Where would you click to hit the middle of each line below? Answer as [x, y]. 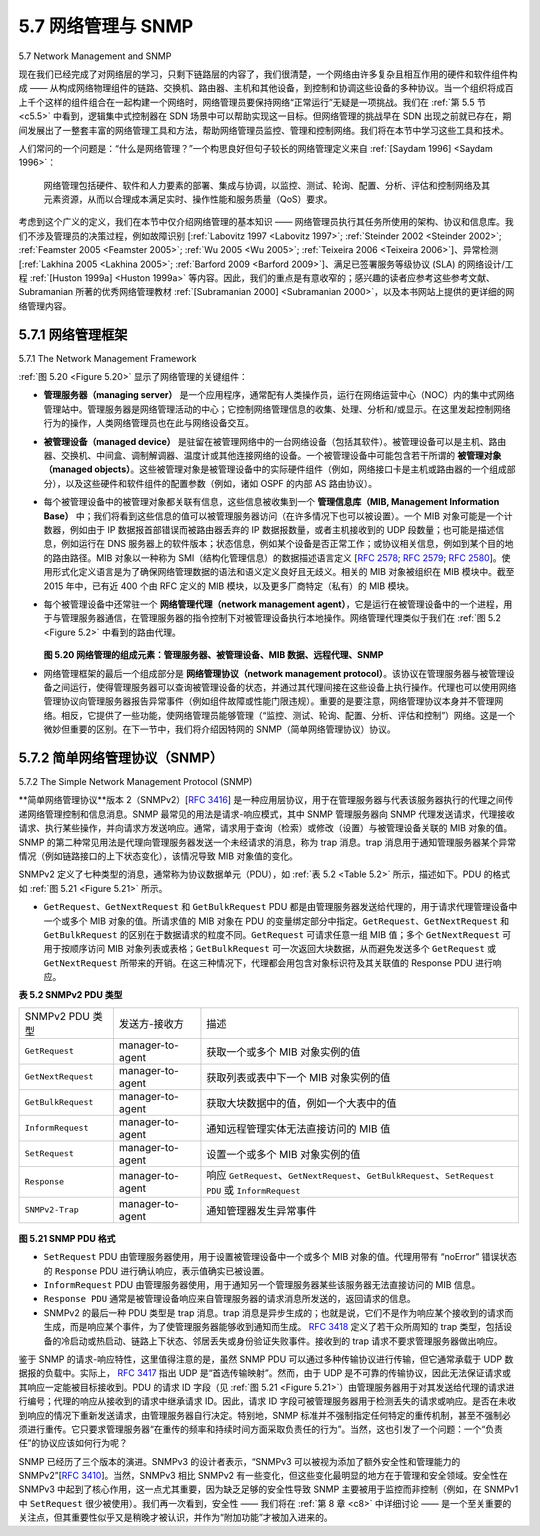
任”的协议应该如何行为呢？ [73, 1443]
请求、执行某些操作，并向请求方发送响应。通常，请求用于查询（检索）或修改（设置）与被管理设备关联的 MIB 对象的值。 [265, 828]
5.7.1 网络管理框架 [73, 334]
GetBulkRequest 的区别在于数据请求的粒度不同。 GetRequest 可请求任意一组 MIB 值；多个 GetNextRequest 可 [277, 934]
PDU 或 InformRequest [253, 1190]
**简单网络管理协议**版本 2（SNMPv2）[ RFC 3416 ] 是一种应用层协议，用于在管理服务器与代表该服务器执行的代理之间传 [266, 800]
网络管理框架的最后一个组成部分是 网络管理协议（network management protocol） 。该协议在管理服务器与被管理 [275, 673]
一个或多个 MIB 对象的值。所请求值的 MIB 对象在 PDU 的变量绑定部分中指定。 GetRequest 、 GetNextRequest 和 [276, 921]
